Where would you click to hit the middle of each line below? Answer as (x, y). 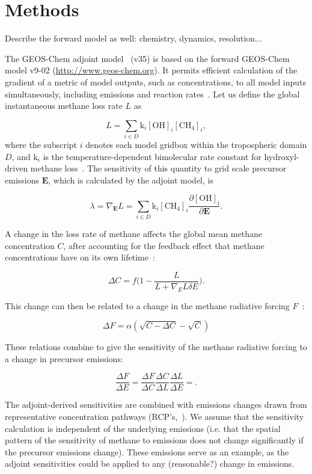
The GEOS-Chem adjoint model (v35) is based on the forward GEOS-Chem (147, 58)
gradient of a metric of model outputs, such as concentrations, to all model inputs (156, 82)
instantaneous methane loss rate (64, 106)
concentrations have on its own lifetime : (80, 257)
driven (17, 168)
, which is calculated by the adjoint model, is (131, 180)
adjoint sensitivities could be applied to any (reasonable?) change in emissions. (150, 463)
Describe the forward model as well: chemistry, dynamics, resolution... (133, 38)
